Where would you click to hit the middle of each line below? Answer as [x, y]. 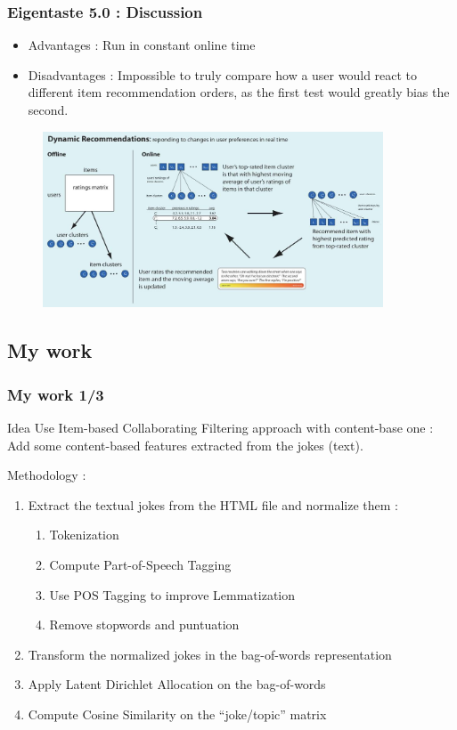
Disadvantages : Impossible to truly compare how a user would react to [223, 74]
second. [48, 109]
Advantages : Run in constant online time [142, 45]
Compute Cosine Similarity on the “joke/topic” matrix [177, 714]
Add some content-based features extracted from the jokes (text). [185, 445]
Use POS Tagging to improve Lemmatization [172, 594]
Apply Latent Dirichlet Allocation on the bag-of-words [177, 684]
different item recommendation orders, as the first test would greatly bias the [239, 92]
